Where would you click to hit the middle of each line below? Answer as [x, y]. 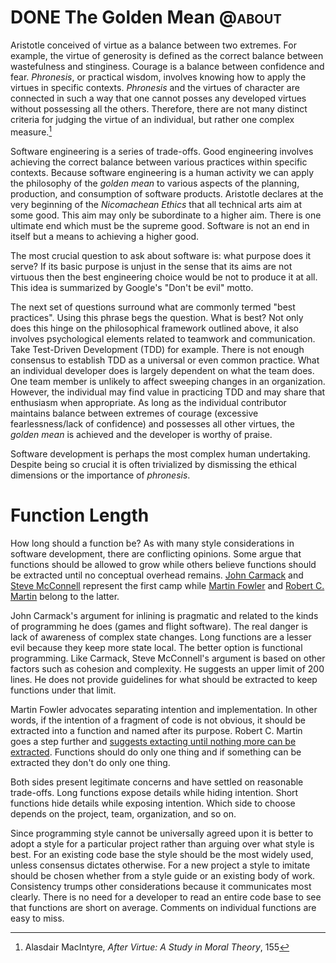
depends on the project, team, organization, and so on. [123, 813]
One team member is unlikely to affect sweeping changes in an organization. [168, 381]
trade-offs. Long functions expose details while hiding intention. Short [154, 792]
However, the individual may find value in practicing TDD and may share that [168, 392]
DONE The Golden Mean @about [146, 17]
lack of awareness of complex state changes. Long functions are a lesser [161, 637]
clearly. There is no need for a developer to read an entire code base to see [166, 897]
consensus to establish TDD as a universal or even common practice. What [165, 360]
